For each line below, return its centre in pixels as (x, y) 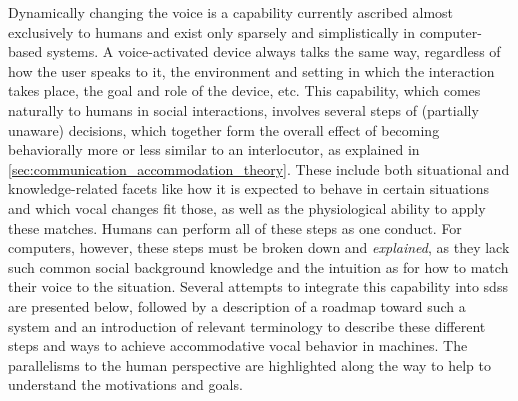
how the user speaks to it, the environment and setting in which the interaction (251, 70)
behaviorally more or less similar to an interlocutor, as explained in (214, 149)
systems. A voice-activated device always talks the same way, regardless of (273, 51)
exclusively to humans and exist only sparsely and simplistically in (211, 31)
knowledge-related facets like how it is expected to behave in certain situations (249, 188)
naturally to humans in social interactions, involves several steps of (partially (243, 109)
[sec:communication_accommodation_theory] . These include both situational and (259, 168)
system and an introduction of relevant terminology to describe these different (247, 325)
